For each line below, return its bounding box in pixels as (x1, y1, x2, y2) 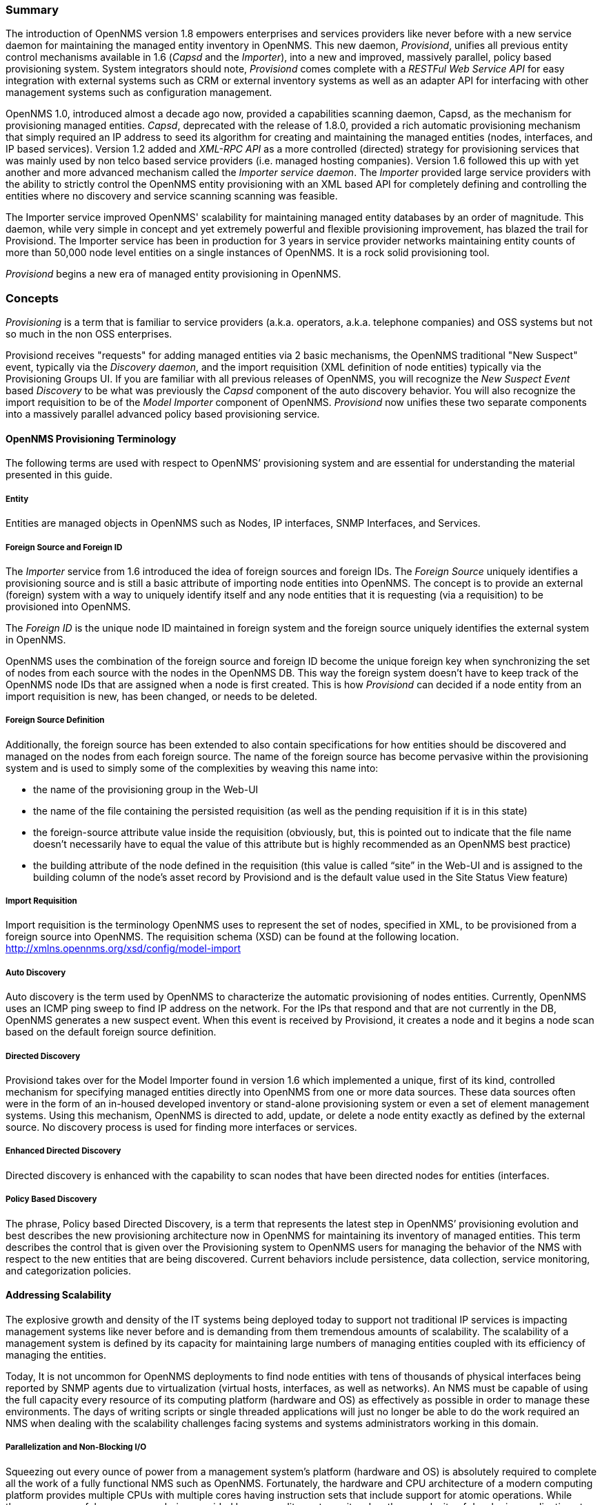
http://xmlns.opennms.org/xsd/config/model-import (6, 942, 241, 955)
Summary (6, 3, 59, 17)
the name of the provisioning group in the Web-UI (33, 783, 259, 795)
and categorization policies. (6, 1264, 131, 1276)
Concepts (6, 291, 59, 305)
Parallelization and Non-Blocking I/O (6, 1442, 147, 1453)
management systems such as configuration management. (6, 86, 272, 99)
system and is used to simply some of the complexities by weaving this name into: (6, 761, 379, 774)
